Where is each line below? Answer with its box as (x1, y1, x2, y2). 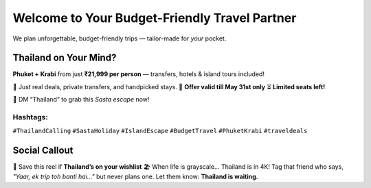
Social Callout (12, 145, 74, 156)
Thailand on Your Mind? (12, 52, 117, 64)
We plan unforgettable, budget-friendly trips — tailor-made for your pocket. (12, 34, 227, 43)
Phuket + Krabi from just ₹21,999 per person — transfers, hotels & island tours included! (12, 70, 265, 78)
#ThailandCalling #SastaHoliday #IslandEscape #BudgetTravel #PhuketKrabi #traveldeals (12, 127, 308, 135)
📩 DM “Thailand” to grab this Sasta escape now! (12, 95, 150, 104)
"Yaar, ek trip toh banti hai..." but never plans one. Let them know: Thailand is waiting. (12, 172, 258, 180)
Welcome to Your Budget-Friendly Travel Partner (12, 10, 297, 25)
